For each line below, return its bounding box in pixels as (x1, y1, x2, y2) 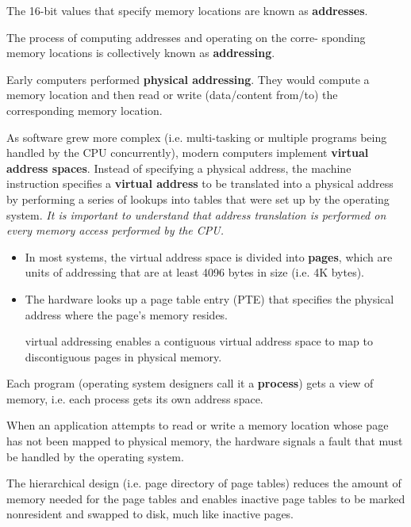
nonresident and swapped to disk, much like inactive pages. (6, 506, 294, 522)
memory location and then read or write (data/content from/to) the (6, 86, 338, 103)
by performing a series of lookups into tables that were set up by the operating (6, 190, 390, 207)
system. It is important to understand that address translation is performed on (6, 206, 386, 223)
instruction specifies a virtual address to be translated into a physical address (6, 175, 394, 192)
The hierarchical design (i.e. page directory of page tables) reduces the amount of (6, 475, 401, 491)
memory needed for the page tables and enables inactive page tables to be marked (6, 490, 405, 506)
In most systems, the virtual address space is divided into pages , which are (25, 248, 393, 265)
